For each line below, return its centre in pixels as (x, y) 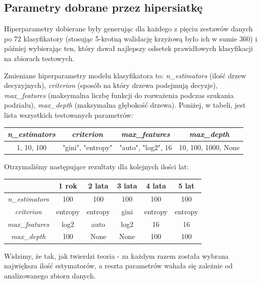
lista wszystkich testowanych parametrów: (69, 114)
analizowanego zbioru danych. (50, 275)
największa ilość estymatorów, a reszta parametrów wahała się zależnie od (118, 266)
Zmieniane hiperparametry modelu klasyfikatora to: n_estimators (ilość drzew (125, 75)
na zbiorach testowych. (39, 58)
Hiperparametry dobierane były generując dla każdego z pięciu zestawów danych (128, 29)
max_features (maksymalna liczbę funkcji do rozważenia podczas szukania (119, 95)
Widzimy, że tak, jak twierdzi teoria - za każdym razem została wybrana (116, 255)
